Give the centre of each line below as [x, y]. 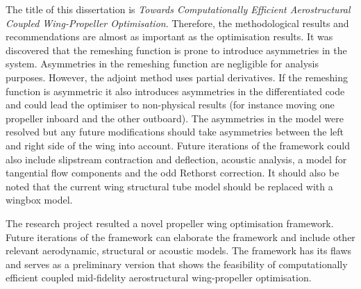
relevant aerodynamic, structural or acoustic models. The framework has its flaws [179, 250]
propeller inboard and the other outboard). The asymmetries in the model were [175, 118]
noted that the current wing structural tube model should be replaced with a [169, 186]
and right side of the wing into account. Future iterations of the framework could [178, 145]
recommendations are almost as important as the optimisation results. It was [169, 36]
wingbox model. [39, 200]
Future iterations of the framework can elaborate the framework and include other [180, 237]
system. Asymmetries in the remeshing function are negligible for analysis [162, 64]
